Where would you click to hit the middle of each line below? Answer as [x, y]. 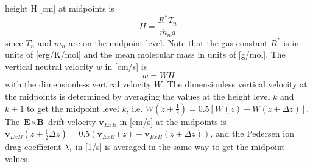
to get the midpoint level [73, 108]
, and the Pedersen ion [252, 133]
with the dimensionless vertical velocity [78, 84]
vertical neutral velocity [49, 66]
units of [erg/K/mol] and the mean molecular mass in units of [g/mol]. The [145, 54]
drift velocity [72, 121]
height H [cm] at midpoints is [60, 8]
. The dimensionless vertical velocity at [235, 84]
